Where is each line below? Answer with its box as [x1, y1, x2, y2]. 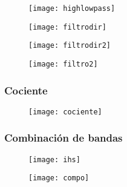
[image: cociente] [28, 107, 102, 116]
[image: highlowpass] [28, 4, 116, 13]
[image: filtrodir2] [28, 41, 111, 50]
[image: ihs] [28, 155, 80, 164]
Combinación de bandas [4, 130, 123, 145]
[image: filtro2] [28, 59, 98, 68]
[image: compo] [28, 174, 90, 183]
